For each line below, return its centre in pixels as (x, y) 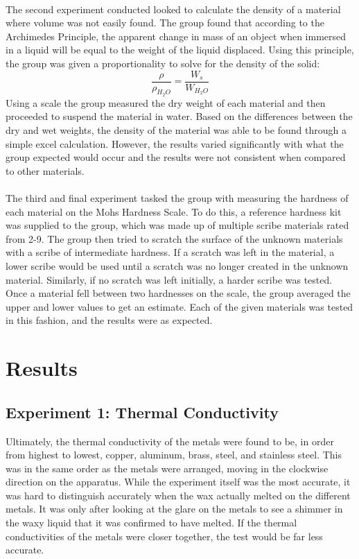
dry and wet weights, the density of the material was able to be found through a (176, 130)
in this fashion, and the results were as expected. (109, 320)
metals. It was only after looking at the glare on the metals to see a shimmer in (174, 509)
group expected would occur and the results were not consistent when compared (176, 157)
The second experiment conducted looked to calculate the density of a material (173, 9)
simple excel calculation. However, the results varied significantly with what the (175, 143)
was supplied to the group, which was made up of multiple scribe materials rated (177, 225)
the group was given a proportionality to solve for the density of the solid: (163, 63)
